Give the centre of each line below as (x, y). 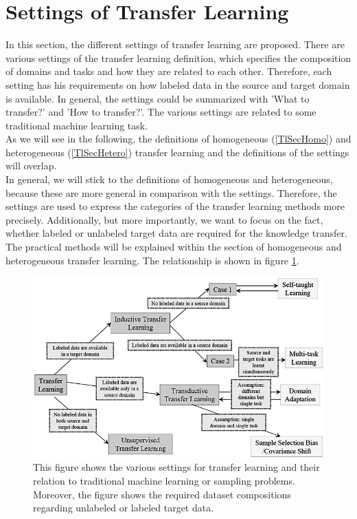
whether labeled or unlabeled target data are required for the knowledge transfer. (176, 233)
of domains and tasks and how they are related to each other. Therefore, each (169, 71)
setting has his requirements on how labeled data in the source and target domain (178, 84)
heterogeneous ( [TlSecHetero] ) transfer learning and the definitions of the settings (177, 152)
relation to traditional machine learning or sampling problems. (164, 480)
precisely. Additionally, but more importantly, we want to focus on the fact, (164, 219)
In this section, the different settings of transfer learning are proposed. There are (175, 44)
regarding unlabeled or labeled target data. (124, 508)
